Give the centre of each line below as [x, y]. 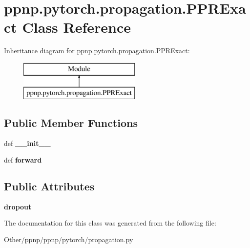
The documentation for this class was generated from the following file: [110, 223]
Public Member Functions [71, 123]
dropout [18, 206]
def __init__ [27, 143]
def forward [23, 159]
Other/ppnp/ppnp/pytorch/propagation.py [69, 239]
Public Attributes [49, 186]
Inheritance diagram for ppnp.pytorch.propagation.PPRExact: [97, 51]
